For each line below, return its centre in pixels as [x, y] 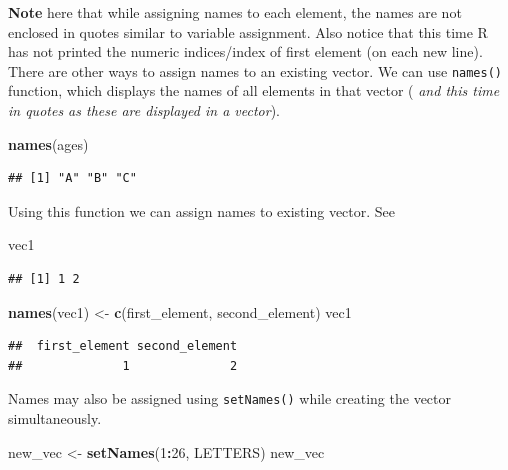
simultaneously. [55, 418]
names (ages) [48, 143]
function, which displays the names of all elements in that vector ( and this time [254, 90]
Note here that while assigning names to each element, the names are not [235, 12]
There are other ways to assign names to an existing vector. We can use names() [255, 70]
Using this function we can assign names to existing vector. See [202, 210]
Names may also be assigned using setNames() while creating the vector [230, 398]
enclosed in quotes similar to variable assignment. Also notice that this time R [248, 31]
